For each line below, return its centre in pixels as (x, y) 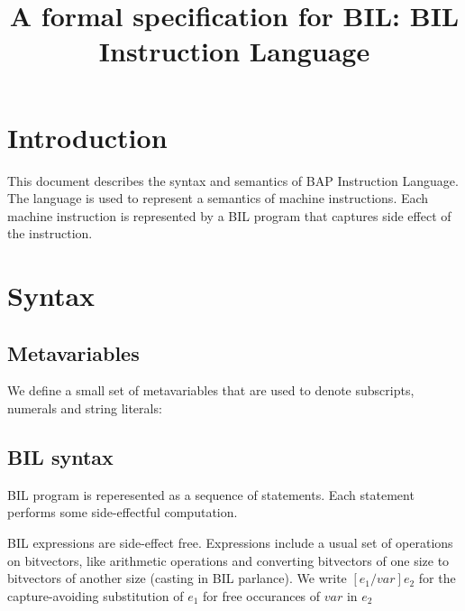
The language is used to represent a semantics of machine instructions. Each (218, 198)
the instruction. (50, 233)
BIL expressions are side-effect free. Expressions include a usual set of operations (230, 543)
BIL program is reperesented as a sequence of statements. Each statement (211, 494)
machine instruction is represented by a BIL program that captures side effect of (229, 215)
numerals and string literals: (85, 408)
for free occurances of (262, 595)
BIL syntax (60, 457)
